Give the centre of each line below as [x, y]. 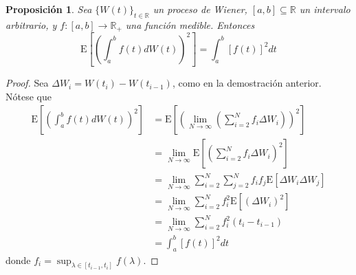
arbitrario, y [31, 24]
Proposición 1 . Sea [49, 9]
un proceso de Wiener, [200, 9]
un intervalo [325, 9]
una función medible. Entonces [190, 24]
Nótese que [29, 96]
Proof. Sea [27, 83]
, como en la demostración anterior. [247, 83]
